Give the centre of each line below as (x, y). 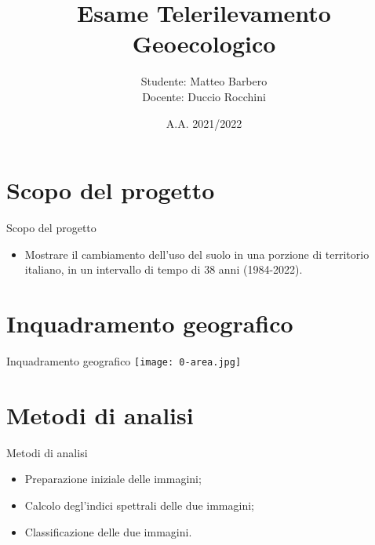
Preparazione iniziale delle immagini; (113, 479)
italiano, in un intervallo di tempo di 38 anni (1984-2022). (164, 269)
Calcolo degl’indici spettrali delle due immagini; (139, 505)
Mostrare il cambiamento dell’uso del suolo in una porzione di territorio (197, 254)
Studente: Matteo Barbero (204, 81)
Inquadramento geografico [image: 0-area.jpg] (124, 360)
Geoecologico (204, 44)
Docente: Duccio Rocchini (204, 96)
